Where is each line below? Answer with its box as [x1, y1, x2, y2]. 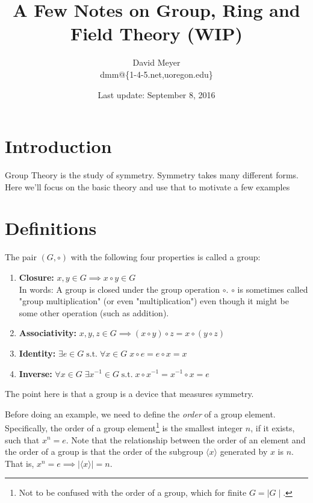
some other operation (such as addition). [19, 306, 169, 319]
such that [5, 433, 40, 446]
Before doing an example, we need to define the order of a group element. [5, 407, 276, 420]
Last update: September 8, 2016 [98, 88, 215, 101]
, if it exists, [250, 421, 295, 434]
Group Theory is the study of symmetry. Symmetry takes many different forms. [5, 169, 299, 181]
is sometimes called [237, 283, 308, 295]
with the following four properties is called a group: [70, 251, 261, 263]
